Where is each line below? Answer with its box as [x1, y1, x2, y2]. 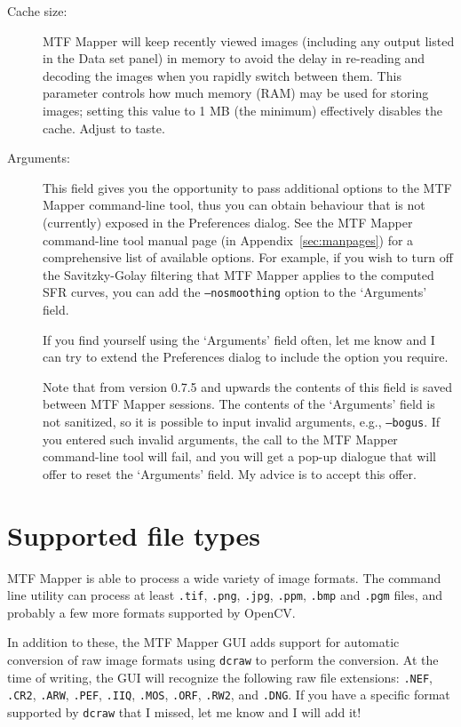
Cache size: [7, 2, 68, 20]
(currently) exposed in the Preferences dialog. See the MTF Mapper [43, 212, 413, 231]
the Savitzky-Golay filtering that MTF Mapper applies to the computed [43, 265, 434, 284]
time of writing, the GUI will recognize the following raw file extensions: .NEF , [7, 667, 433, 686]
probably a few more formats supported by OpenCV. [7, 603, 296, 621]
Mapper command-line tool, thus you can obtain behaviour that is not [43, 196, 425, 214]
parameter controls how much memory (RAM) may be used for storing [43, 84, 429, 102]
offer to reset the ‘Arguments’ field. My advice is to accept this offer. [43, 464, 417, 483]
